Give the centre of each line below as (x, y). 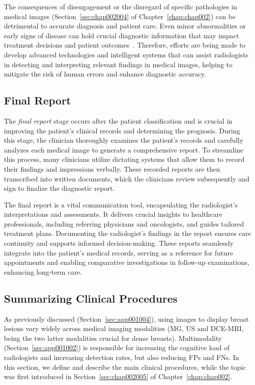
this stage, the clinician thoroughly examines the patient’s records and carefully (124, 140)
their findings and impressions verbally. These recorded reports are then (112, 168)
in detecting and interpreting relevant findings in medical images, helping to (118, 64)
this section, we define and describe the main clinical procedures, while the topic (125, 367)
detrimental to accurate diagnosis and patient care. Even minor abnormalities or (125, 26)
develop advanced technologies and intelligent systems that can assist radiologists (126, 54)
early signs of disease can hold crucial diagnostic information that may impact (122, 35)
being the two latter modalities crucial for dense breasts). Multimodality (113, 338)
